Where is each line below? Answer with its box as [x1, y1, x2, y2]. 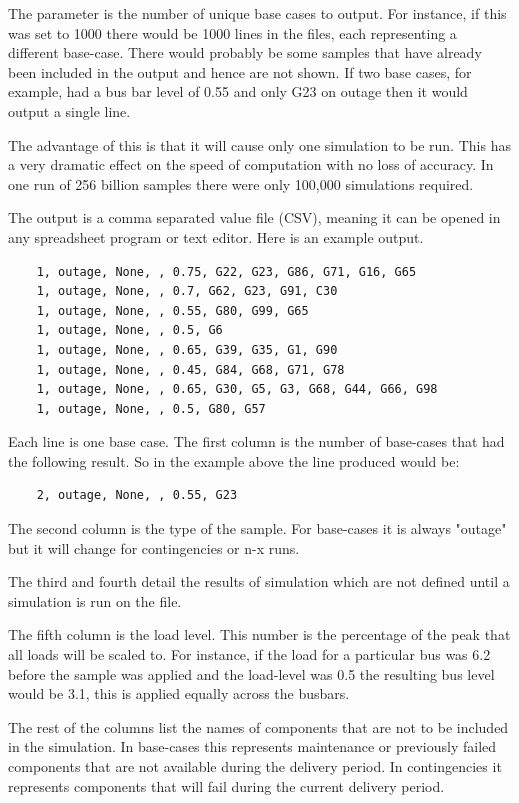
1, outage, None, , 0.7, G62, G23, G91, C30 [36, 284, 338, 299]
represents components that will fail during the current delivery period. [8, 775, 445, 796]
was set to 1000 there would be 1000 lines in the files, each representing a [8, 22, 457, 43]
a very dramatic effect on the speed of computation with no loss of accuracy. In [8, 154, 494, 175]
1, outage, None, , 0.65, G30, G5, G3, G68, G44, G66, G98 [36, 382, 438, 397]
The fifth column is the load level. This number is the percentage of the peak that [8, 624, 511, 645]
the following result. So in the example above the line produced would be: [8, 450, 460, 471]
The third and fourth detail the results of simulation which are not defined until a [8, 571, 510, 592]
